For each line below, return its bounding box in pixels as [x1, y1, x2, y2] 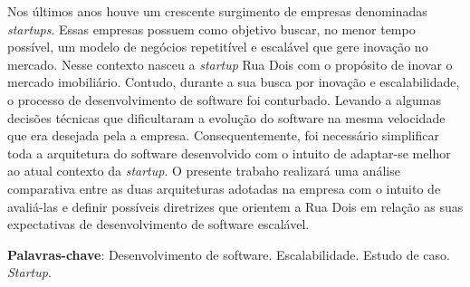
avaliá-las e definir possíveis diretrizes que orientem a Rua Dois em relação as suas [7, 196, 464, 215]
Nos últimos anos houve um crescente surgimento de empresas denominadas [7, 2, 427, 20]
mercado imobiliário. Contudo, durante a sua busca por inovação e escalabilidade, [7, 72, 460, 91]
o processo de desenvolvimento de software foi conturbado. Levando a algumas [7, 90, 441, 109]
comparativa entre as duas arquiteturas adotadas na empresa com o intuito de [7, 178, 441, 197]
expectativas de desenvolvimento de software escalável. [7, 215, 310, 234]
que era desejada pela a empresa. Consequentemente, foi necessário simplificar [7, 126, 439, 145]
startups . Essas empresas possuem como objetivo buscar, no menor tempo [7, 19, 416, 38]
